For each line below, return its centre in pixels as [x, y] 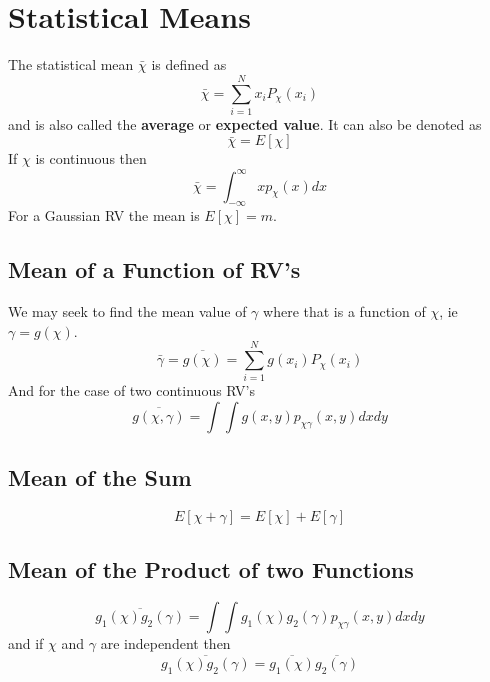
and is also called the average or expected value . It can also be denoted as [245, 123]
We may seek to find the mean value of [127, 311]
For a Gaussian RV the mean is [104, 215]
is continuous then [91, 158]
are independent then [165, 643]
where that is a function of [344, 311]
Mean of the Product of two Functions [211, 568]
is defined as [189, 64]
